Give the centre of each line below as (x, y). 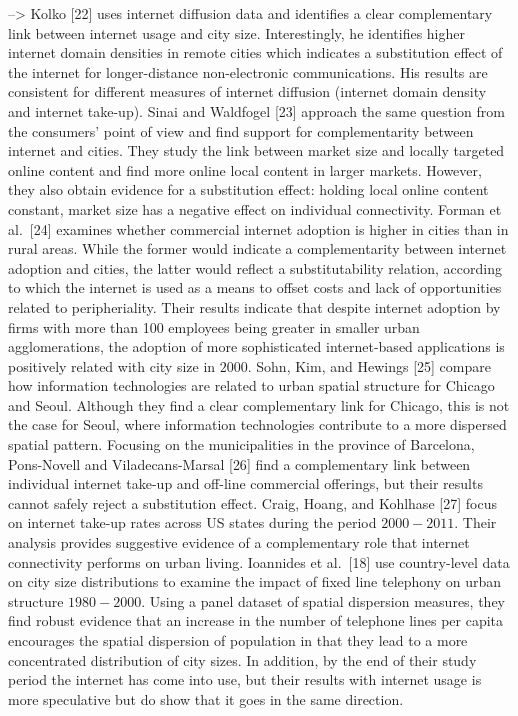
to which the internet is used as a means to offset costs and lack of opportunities (255, 287)
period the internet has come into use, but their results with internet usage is (245, 679)
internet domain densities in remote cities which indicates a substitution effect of (255, 52)
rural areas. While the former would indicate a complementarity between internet (257, 248)
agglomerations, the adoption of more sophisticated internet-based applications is (256, 346)
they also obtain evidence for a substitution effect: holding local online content (248, 189)
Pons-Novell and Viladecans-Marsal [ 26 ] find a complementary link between (239, 463)
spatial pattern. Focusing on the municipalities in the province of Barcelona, (241, 444)
